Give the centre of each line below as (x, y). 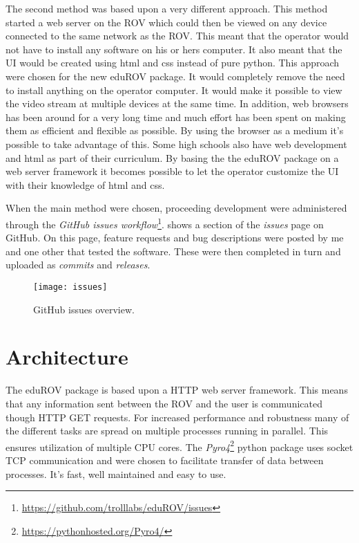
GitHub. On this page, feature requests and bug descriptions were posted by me (175, 238)
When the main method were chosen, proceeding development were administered (176, 208)
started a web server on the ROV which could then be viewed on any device (166, 22)
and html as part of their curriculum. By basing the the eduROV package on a (172, 157)
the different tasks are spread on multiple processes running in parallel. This (167, 431)
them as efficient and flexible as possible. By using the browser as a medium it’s (175, 130)
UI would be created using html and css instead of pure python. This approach (173, 63)
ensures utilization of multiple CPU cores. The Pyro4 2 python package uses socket (179, 445)
